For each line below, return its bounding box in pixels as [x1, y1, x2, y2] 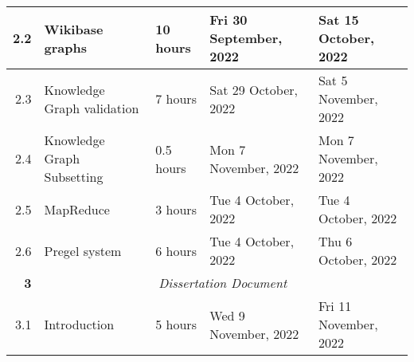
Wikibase [44, 19, 103, 38]
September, [209, 29, 283, 47]
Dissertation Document [158, 273, 287, 292]
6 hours [155, 241, 197, 260]
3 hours [155, 199, 197, 218]
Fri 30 [209, 10, 248, 29]
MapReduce [44, 199, 110, 218]
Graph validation [44, 98, 139, 117]
